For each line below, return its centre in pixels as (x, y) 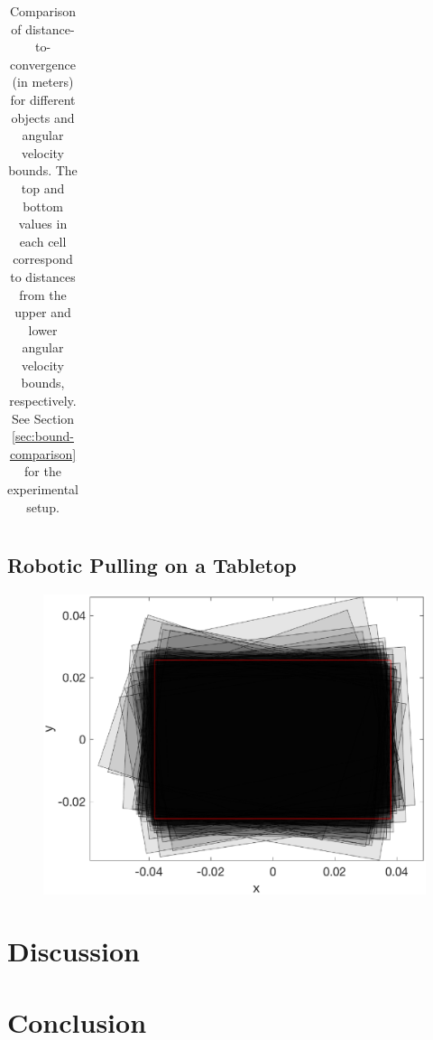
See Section (43, 418)
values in (43, 224)
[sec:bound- (43, 436)
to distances (43, 276)
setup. (43, 506)
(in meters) (43, 82)
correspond (43, 259)
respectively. (43, 401)
